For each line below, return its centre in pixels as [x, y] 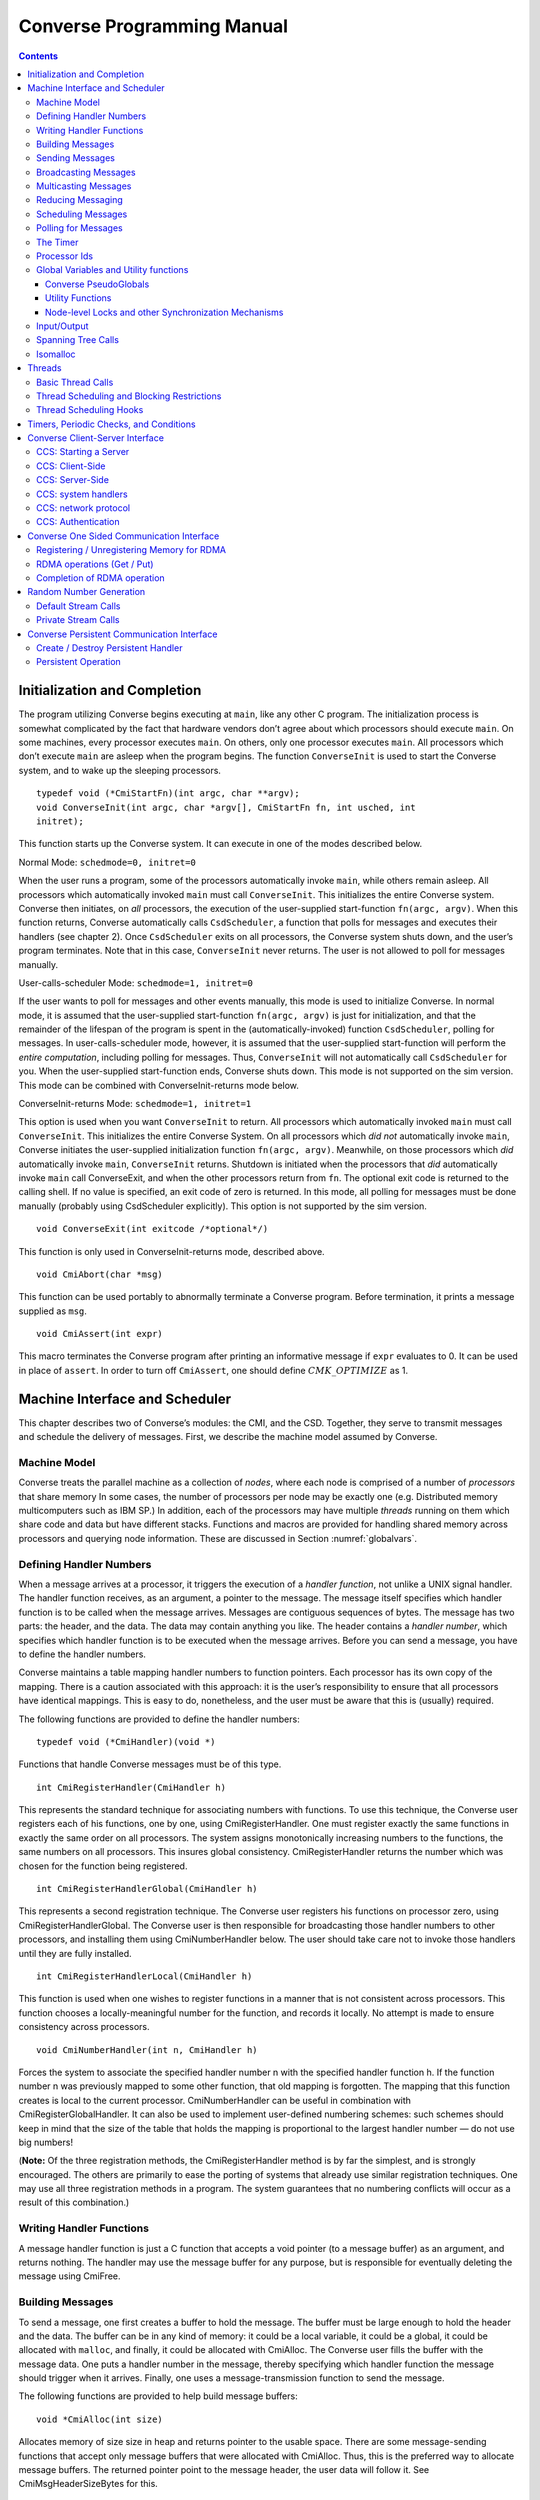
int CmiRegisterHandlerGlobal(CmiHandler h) [147, 1889]
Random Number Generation [86, 592]
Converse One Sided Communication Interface [123, 536]
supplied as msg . [52, 1311]
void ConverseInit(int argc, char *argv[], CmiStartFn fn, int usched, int [226, 807]
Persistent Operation [79, 662]
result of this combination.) [74, 2202]
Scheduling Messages [82, 214]
